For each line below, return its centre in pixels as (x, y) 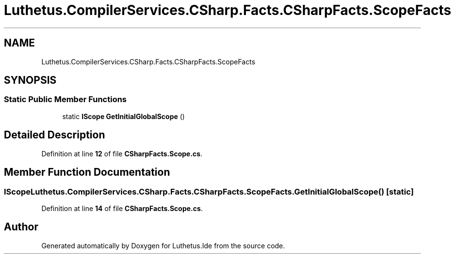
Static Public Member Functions (65, 99)
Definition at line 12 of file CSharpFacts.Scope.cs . (122, 153)
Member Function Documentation (87, 172)
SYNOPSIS (30, 80)
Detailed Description (55, 135)
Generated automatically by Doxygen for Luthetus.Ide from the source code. (163, 245)
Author (21, 227)
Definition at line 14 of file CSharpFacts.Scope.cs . (122, 208)
